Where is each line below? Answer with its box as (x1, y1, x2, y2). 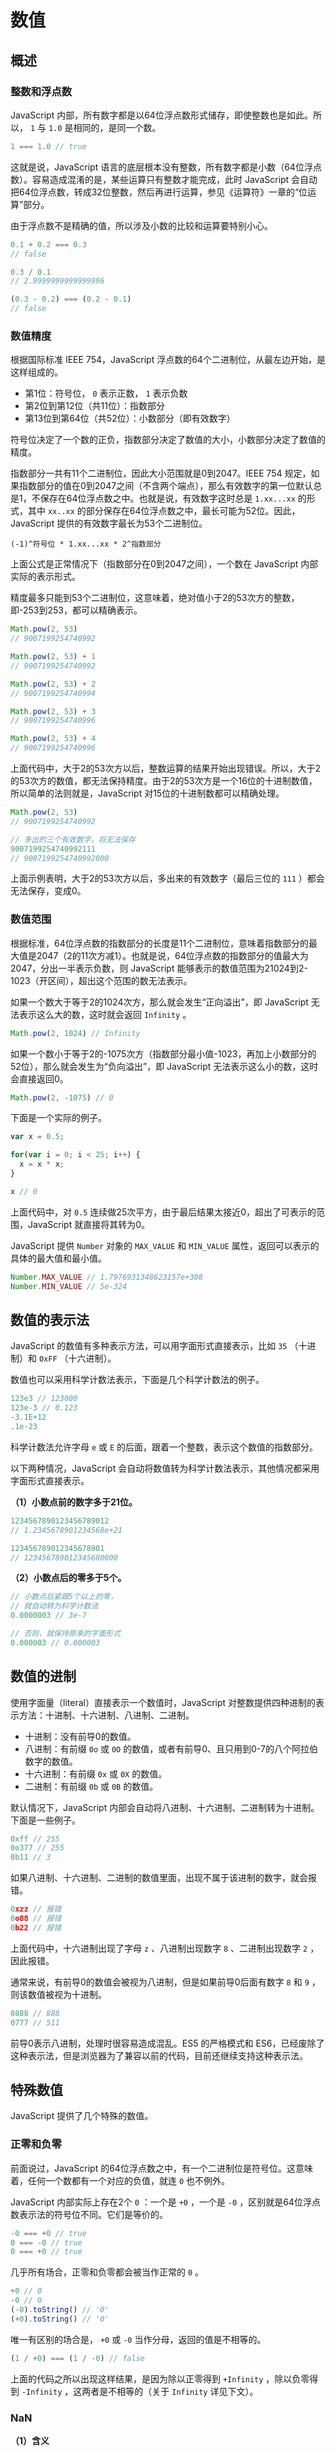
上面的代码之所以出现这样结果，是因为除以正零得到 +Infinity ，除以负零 (10, 2372, 310, 2385)
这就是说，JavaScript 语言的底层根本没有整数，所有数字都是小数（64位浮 (10, 161, 313, 173)
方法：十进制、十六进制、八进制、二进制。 (18, 1709, 195, 1721)
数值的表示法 (10, 1311, 90, 1328)
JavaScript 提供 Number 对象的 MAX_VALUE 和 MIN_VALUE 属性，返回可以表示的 (10, 1239, 320, 1251)
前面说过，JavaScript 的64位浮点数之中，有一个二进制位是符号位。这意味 (10, 2162, 313, 2174)
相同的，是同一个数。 (73, 121, 162, 133)
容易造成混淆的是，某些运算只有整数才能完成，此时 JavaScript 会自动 (31, 173, 318, 185)
